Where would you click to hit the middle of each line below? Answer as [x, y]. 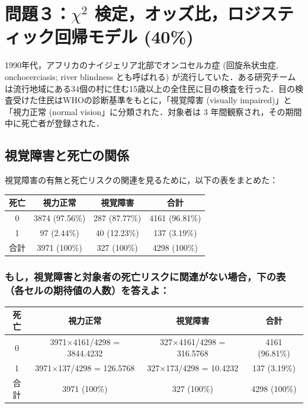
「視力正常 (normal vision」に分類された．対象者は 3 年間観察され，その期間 [153, 111]
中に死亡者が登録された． [54, 123]
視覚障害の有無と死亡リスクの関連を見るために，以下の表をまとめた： [142, 180]
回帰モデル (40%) [124, 36]
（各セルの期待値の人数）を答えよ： [87, 290]
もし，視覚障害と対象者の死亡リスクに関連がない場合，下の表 [145, 276]
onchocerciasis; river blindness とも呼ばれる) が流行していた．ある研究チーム [150, 76]
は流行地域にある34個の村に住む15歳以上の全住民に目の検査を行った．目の [150, 88]
